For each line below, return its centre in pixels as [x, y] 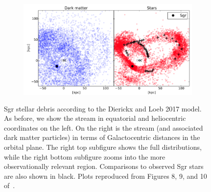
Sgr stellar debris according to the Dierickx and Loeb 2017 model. [103, 108]
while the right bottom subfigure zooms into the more [85, 156]
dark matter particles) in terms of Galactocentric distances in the [102, 137]
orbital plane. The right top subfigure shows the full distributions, [103, 147]
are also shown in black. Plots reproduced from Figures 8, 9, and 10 [105, 176]
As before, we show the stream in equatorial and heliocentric [95, 118]
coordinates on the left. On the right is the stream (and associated [104, 127]
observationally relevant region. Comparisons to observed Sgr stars [104, 166]
